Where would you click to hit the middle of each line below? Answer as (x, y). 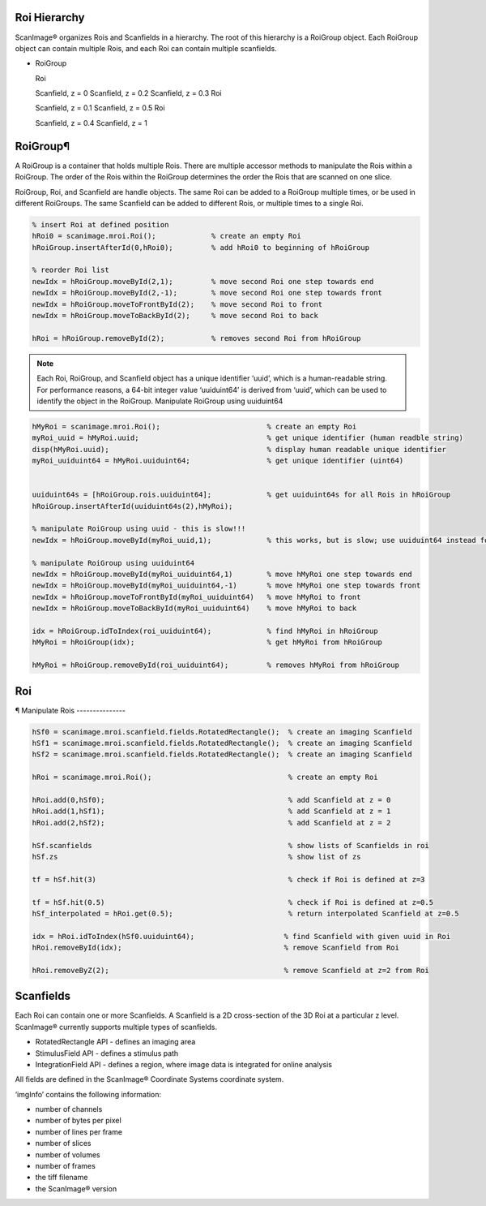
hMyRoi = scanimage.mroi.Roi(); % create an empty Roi (194, 426)
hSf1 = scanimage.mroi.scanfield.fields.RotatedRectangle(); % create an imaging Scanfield (222, 743)
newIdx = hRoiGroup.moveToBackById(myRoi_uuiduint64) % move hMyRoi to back (194, 608)
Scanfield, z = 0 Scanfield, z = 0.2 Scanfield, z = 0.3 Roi (128, 93)
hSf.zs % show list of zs (196, 857)
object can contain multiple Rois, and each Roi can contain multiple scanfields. (146, 48)
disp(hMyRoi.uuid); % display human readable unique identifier (239, 449)
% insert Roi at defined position (100, 224)
